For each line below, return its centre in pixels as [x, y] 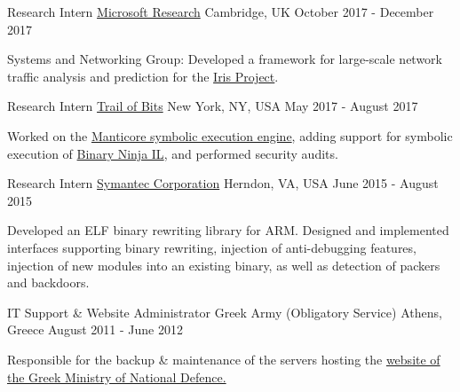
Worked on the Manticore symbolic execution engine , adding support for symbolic [230, 135]
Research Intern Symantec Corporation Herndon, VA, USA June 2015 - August [223, 183]
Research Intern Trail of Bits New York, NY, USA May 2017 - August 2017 [213, 106]
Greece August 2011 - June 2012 [95, 329]
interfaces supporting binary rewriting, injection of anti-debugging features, [212, 247]
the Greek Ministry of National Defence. [117, 376]
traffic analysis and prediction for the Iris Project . [143, 76]
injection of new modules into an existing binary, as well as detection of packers [224, 265]
